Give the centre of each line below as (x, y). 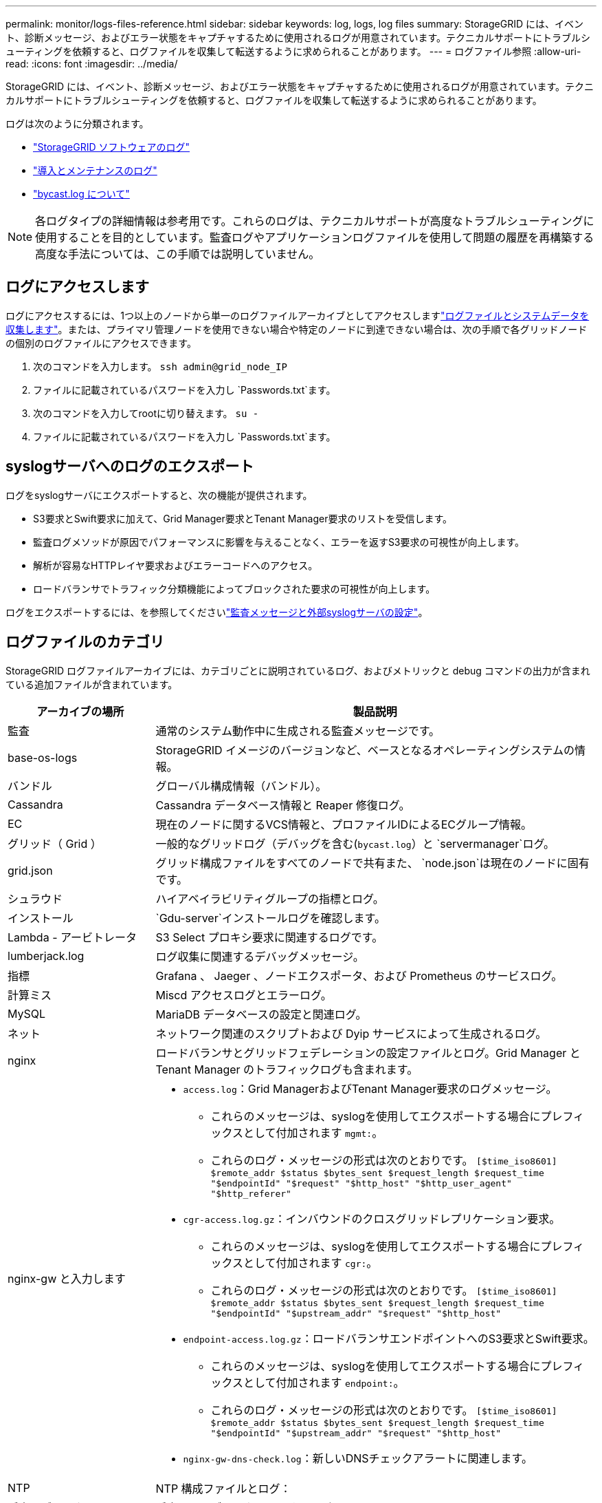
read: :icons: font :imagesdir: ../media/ (92, 64)
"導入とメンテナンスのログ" (95, 170)
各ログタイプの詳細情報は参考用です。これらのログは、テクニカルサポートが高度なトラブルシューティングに (315, 221)
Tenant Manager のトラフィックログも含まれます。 (287, 1069)
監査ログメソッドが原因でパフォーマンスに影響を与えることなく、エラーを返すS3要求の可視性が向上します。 (279, 542)
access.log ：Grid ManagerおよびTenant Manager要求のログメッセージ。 (370, 1088)
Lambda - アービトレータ (73, 937)
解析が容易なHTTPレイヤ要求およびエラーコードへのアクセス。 (176, 565)
